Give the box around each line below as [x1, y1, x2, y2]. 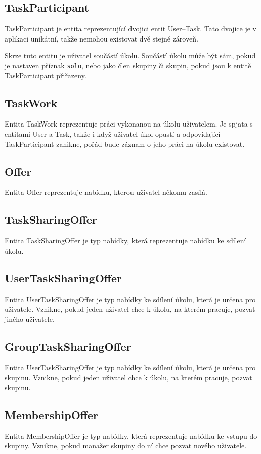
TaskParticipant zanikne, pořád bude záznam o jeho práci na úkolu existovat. [5, 138, 245, 149]
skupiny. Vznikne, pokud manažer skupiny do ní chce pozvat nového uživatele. [5, 440, 247, 451]
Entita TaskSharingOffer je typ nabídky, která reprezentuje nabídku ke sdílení [5, 235, 246, 246]
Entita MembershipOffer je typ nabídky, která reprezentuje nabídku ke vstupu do [5, 430, 257, 441]
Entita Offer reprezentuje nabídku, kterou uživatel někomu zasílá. [5, 187, 208, 197]
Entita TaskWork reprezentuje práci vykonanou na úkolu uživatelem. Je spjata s [5, 118, 253, 129]
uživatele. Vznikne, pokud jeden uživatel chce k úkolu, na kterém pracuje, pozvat [5, 304, 255, 314]
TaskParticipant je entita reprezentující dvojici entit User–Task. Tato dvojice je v [5, 23, 256, 34]
